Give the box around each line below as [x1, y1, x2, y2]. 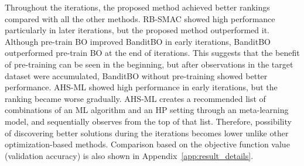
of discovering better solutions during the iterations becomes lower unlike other [5, 126, 289, 139]
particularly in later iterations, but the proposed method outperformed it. [5, 24, 270, 36]
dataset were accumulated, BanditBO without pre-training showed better [5, 69, 268, 82]
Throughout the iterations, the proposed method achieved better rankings [5, 1, 270, 13]
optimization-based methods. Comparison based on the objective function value [5, 138, 290, 150]
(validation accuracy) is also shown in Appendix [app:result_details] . [5, 149, 254, 161]
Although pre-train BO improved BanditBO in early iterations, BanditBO [5, 35, 271, 47]
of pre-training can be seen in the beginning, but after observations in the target [5, 58, 293, 70]
